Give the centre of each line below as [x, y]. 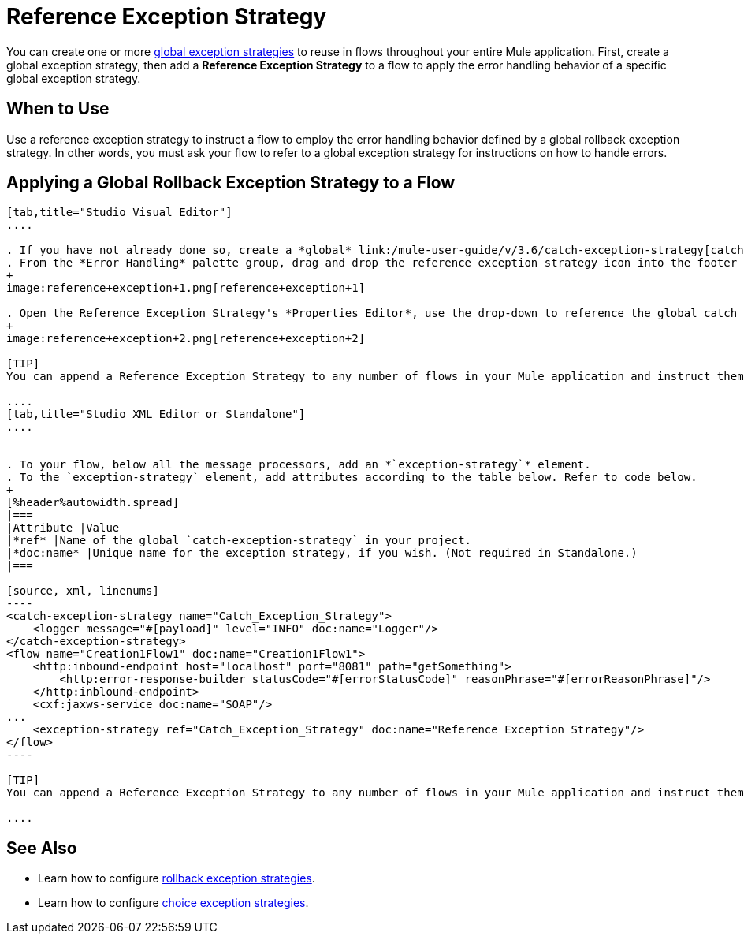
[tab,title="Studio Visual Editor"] [119, 213]
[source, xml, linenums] [83, 591]
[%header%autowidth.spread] [93, 503]
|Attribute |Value [63, 528]
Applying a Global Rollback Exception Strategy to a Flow [231, 183]
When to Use [58, 109]
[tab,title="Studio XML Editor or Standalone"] [156, 414]
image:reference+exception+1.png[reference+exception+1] [186, 288]
